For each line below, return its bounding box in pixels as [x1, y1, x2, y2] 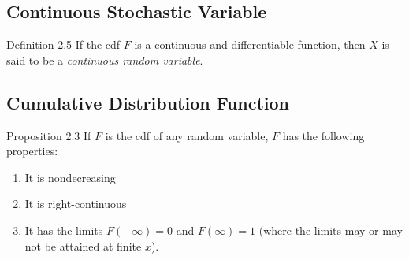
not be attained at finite [24, 237, 142, 254]
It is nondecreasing [24, 169, 116, 185]
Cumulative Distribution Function [6, 90, 290, 114]
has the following [282, 127, 365, 143]
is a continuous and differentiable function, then [134, 36, 366, 53]
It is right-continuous [24, 195, 127, 212]
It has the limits [24, 221, 103, 238]
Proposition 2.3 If [6, 127, 91, 143]
